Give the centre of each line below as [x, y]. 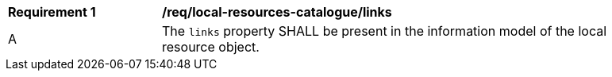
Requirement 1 [52, 12]
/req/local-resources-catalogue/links [277, 12]
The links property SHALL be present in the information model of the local [385, 31]
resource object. [211, 47]
